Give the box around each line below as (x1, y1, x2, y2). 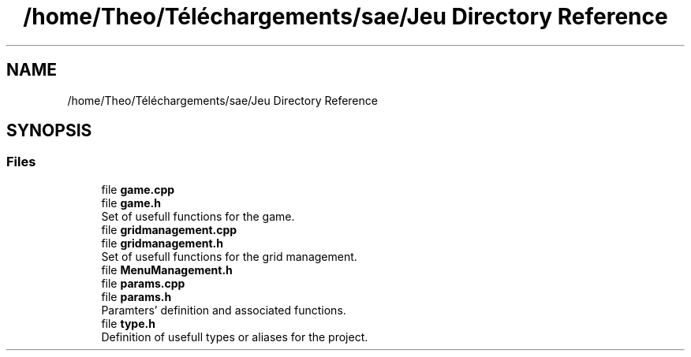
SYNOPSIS (6, 121, 92, 141)
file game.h (101, 195, 161, 210)
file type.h (101, 316, 155, 330)
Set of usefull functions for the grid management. (101, 249, 357, 263)
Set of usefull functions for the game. (101, 209, 295, 223)
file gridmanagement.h (101, 236, 223, 250)
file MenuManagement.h (101, 262, 233, 277)
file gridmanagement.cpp (101, 222, 237, 236)
